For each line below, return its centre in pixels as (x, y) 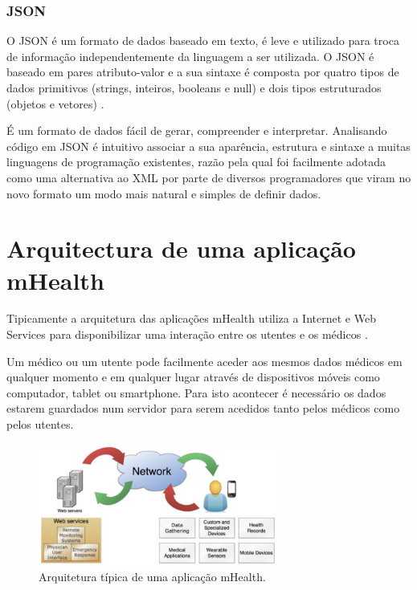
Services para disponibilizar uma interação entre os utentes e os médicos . (187, 334)
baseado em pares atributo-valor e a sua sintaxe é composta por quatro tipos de (203, 72)
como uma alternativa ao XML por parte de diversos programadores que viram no (209, 177)
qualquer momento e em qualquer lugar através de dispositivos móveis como (193, 377)
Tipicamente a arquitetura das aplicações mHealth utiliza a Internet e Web (191, 318)
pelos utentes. (40, 424)
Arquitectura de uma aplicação (181, 248)
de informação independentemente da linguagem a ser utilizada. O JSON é (190, 56)
